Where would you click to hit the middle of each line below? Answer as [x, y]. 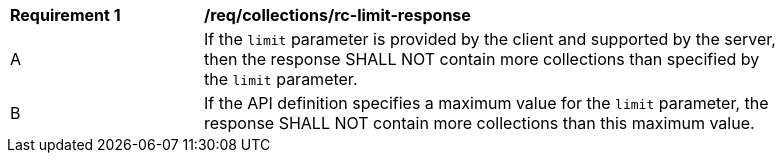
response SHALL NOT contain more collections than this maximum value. [479, 123]
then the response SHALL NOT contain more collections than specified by [482, 59]
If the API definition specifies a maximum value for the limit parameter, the [486, 103]
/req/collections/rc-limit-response [337, 15]
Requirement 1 [65, 15]
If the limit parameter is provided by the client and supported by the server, [490, 39]
